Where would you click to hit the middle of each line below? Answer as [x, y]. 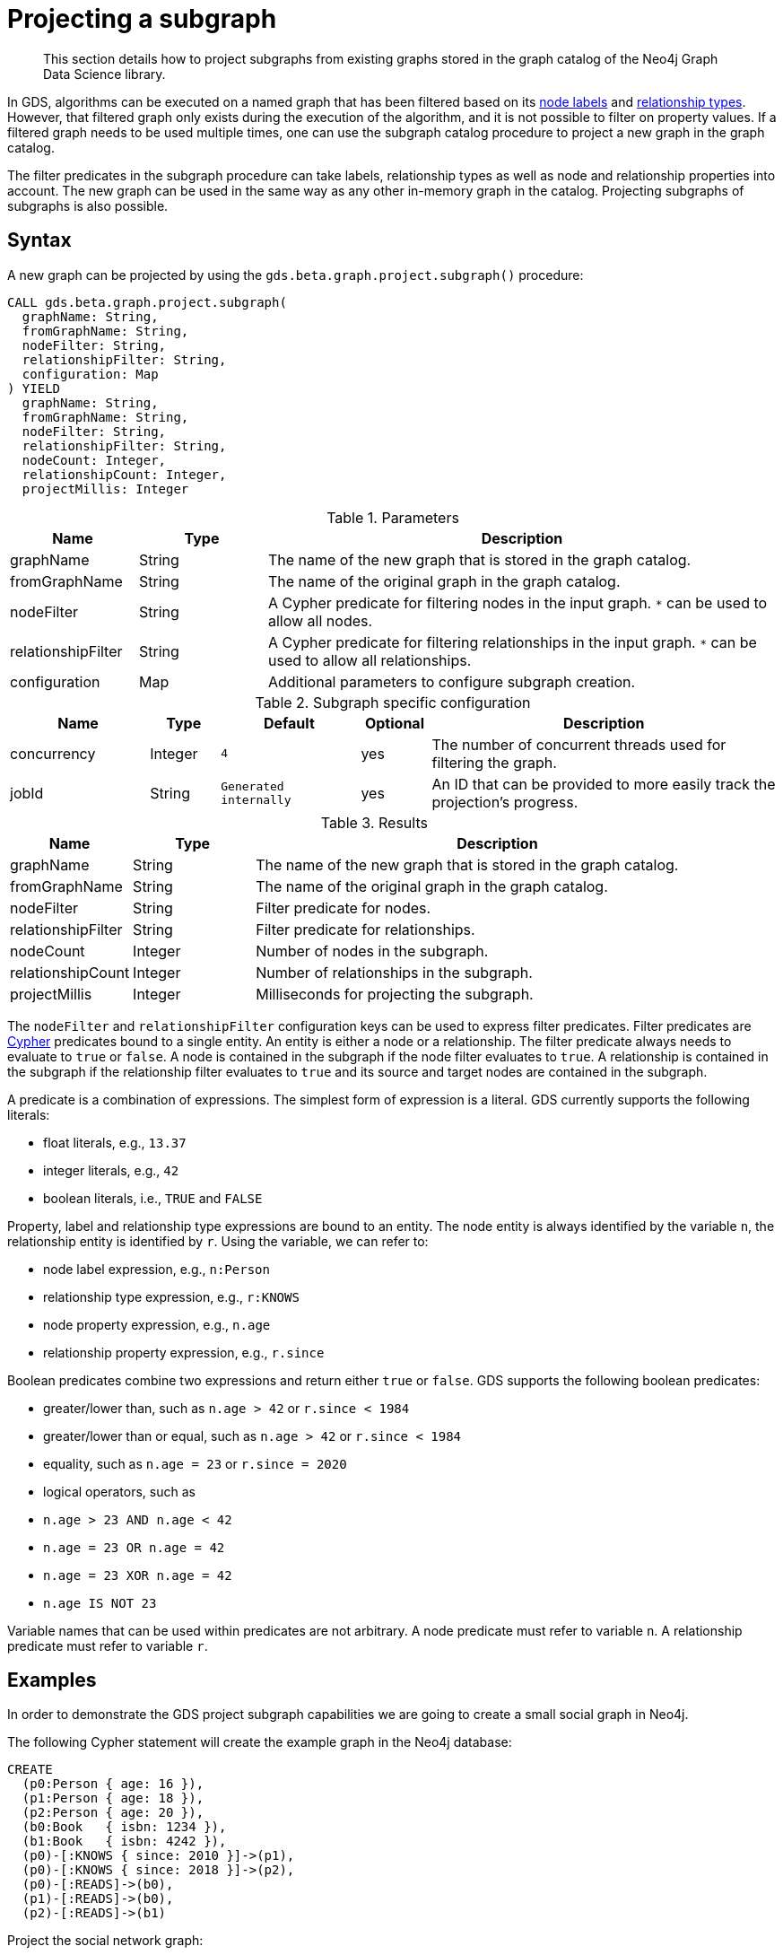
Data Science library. [104, 74]
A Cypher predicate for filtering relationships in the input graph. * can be [512, 642]
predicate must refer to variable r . [108, 1645]
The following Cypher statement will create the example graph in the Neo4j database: [260, 1742]
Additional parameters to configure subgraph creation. [452, 681]
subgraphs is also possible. [88, 205]
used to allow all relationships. [370, 660]
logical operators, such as [119, 1491]
